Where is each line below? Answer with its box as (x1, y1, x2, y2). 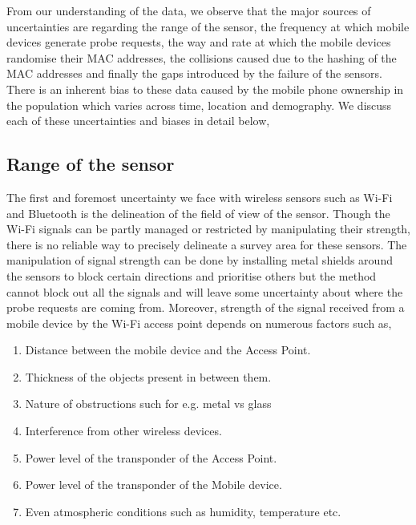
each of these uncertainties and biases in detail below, (6, 112, 270, 129)
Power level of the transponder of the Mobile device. (25, 476, 282, 493)
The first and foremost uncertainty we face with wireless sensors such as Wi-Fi (6, 188, 393, 205)
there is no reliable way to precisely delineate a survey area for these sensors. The (6, 236, 407, 252)
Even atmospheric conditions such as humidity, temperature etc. (25, 503, 341, 519)
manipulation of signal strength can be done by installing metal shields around (6, 252, 393, 269)
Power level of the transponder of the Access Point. (25, 449, 277, 466)
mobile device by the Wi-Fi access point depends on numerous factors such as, (6, 314, 392, 331)
